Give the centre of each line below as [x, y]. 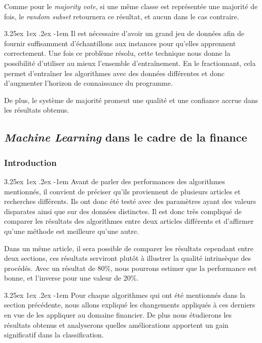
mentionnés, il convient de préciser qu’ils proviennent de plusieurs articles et [122, 191]
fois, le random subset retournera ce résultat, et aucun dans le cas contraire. [122, 16]
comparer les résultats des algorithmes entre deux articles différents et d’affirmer [129, 221]
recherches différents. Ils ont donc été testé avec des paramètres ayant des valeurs [130, 201]
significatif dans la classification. [54, 335]
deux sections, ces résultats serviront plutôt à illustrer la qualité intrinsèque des [128, 258]
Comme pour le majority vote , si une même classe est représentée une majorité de [131, 6]
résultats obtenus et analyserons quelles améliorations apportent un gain [116, 324]
